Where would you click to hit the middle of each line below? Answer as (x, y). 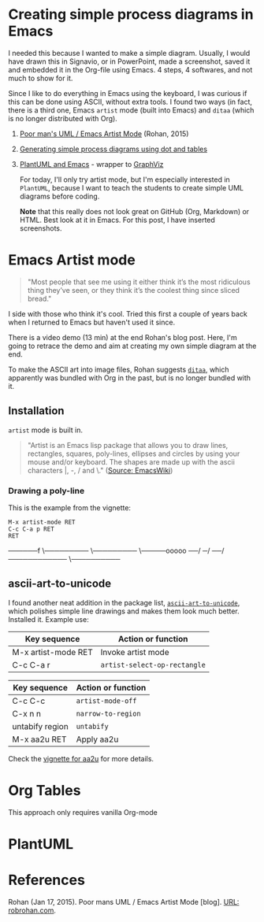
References (46, 880)
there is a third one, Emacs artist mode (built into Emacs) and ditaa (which (131, 110)
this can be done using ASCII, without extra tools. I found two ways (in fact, (130, 102)
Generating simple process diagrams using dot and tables (113, 149)
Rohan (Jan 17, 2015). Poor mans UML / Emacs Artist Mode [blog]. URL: (124, 902)
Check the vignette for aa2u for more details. (81, 758)
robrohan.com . (32, 910)
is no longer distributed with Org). (63, 118)
